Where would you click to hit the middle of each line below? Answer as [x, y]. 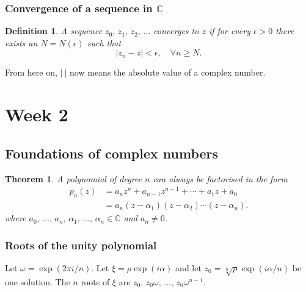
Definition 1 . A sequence [54, 31]
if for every [229, 31]
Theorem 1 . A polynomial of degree [74, 178]
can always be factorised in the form [220, 178]
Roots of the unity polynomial [81, 245]
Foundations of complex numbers [112, 153]
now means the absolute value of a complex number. [168, 72]
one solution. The [38, 281]
